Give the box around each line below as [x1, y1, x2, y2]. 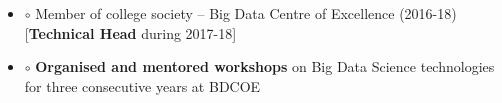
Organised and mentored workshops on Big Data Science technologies [35, 56, 495, 77]
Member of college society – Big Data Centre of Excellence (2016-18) [35, 3, 457, 23]
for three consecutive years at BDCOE [24, 75, 261, 96]
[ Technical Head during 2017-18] [24, 22, 237, 43]
